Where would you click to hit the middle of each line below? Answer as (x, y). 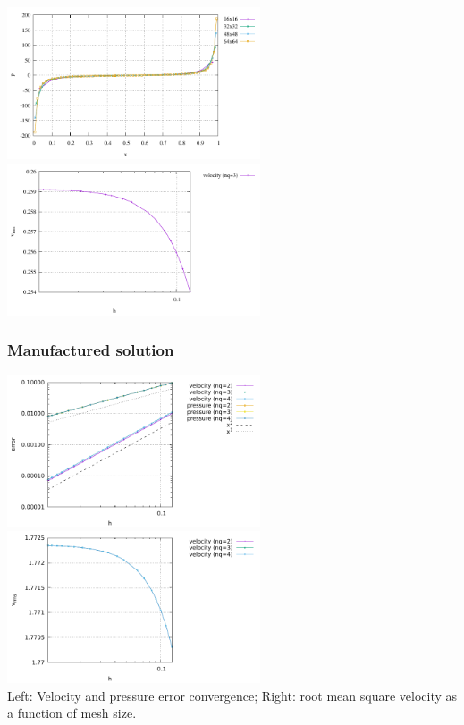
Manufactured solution (91, 350)
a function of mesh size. (72, 713)
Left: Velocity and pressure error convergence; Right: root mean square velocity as (232, 695)
